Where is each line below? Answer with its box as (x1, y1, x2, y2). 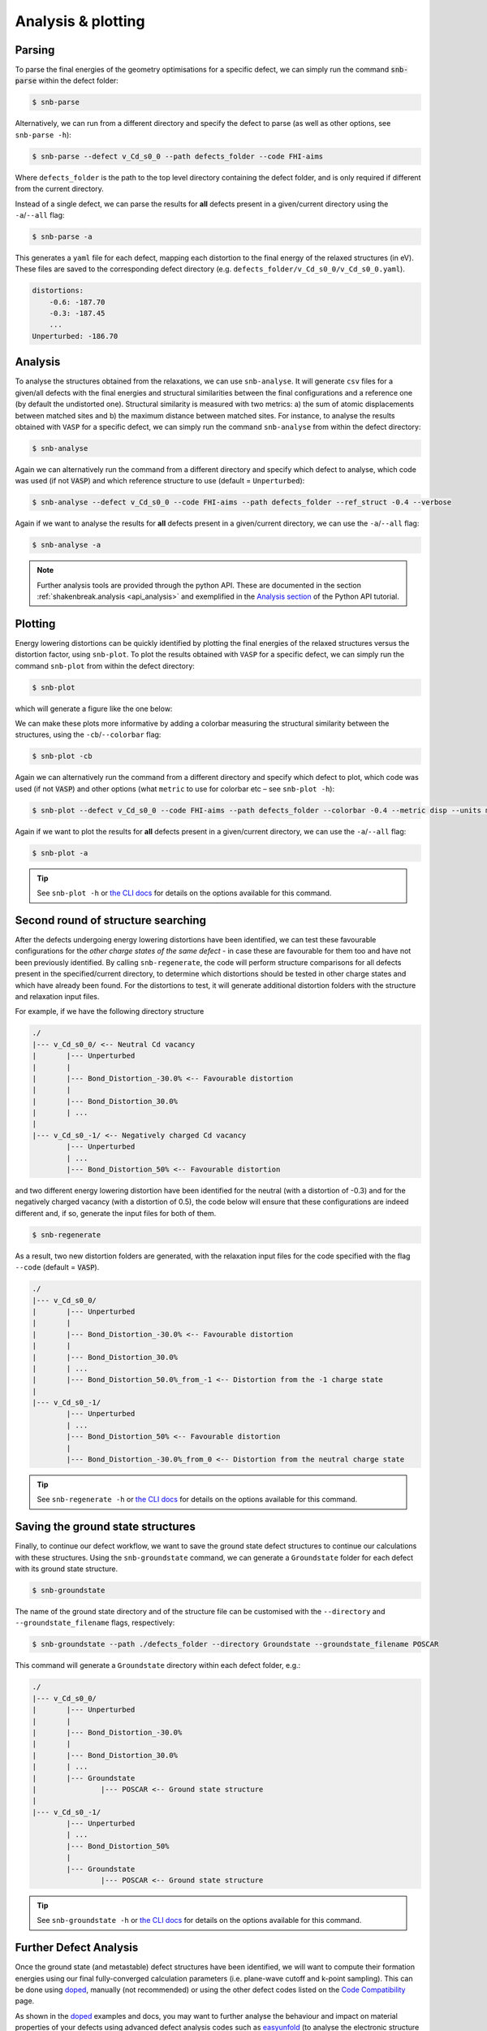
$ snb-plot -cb (32, 751, 93, 761)
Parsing (15, 43, 55, 57)
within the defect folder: (38, 76, 119, 85)
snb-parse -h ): (15, 130, 72, 140)
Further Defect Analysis (15, 1941, 139, 1955)
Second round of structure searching (15, 913, 207, 927)
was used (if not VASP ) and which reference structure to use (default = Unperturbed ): (15, 476, 305, 486)
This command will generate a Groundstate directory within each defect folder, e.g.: (15, 1661, 301, 1670)
